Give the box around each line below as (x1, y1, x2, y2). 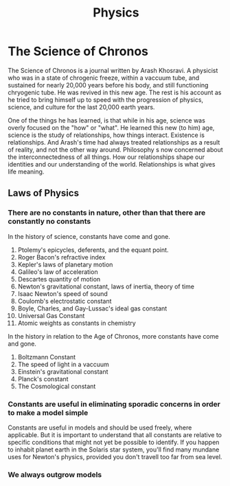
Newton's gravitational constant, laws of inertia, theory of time (17, 282, 195, 290)
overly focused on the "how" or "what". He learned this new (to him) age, (8, 123, 215, 131)
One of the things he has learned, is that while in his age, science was (8, 116, 205, 125)
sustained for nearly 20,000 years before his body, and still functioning (8, 81, 209, 89)
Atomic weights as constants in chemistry (17, 319, 136, 327)
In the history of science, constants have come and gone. (8, 232, 171, 240)
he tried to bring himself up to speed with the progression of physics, (8, 95, 204, 104)
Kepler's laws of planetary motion (17, 260, 113, 268)
